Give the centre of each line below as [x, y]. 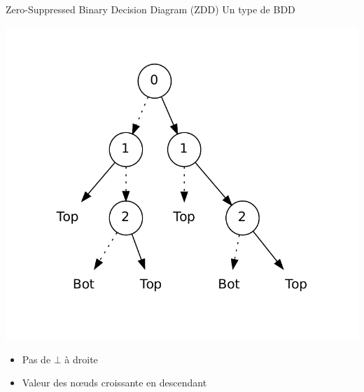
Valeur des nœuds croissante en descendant [114, 383]
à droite [81, 359]
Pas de [36, 359]
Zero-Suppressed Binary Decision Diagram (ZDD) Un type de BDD [150, 9]
